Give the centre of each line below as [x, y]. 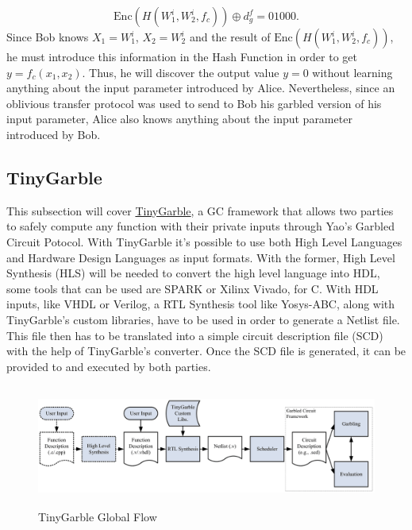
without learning [352, 72]
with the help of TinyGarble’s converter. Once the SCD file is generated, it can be [206, 351]
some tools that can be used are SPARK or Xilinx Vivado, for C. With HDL [193, 288]
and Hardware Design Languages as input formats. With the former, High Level [201, 257]
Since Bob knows [48, 37]
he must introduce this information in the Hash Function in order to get [182, 56]
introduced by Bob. [54, 134]
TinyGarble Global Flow [98, 517]
